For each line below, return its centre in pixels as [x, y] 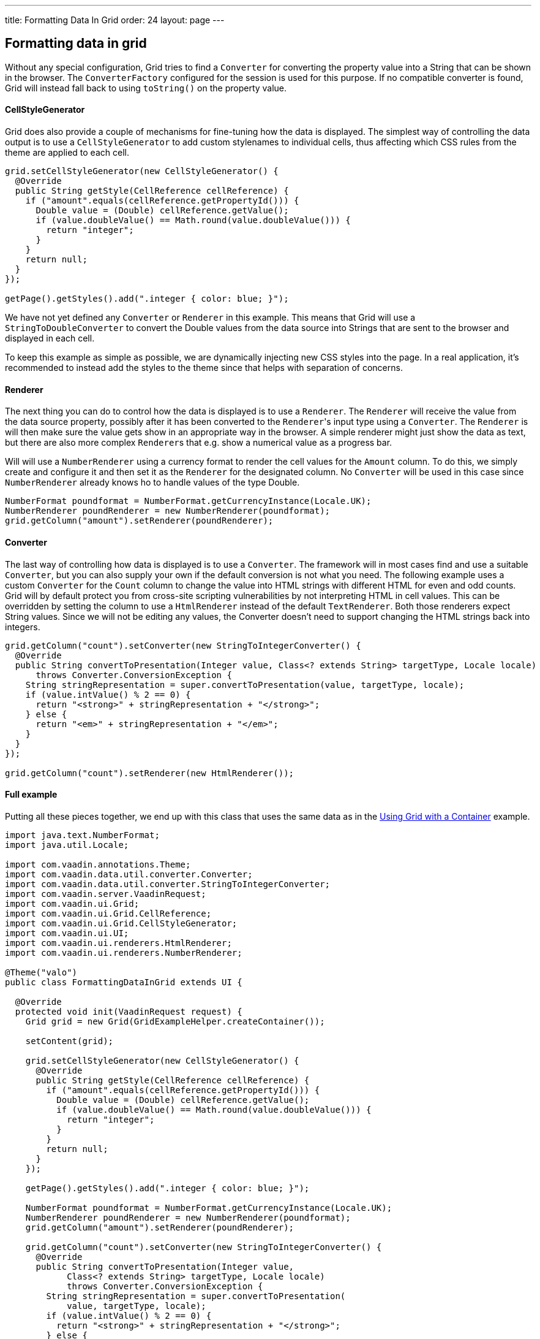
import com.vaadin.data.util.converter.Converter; [129, 874]
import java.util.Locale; [67, 845]
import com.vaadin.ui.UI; [67, 933]
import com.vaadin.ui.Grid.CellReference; [108, 913]
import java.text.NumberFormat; [82, 835]
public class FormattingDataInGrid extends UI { [124, 982]
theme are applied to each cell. [67, 153]
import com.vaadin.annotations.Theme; [98, 864]
